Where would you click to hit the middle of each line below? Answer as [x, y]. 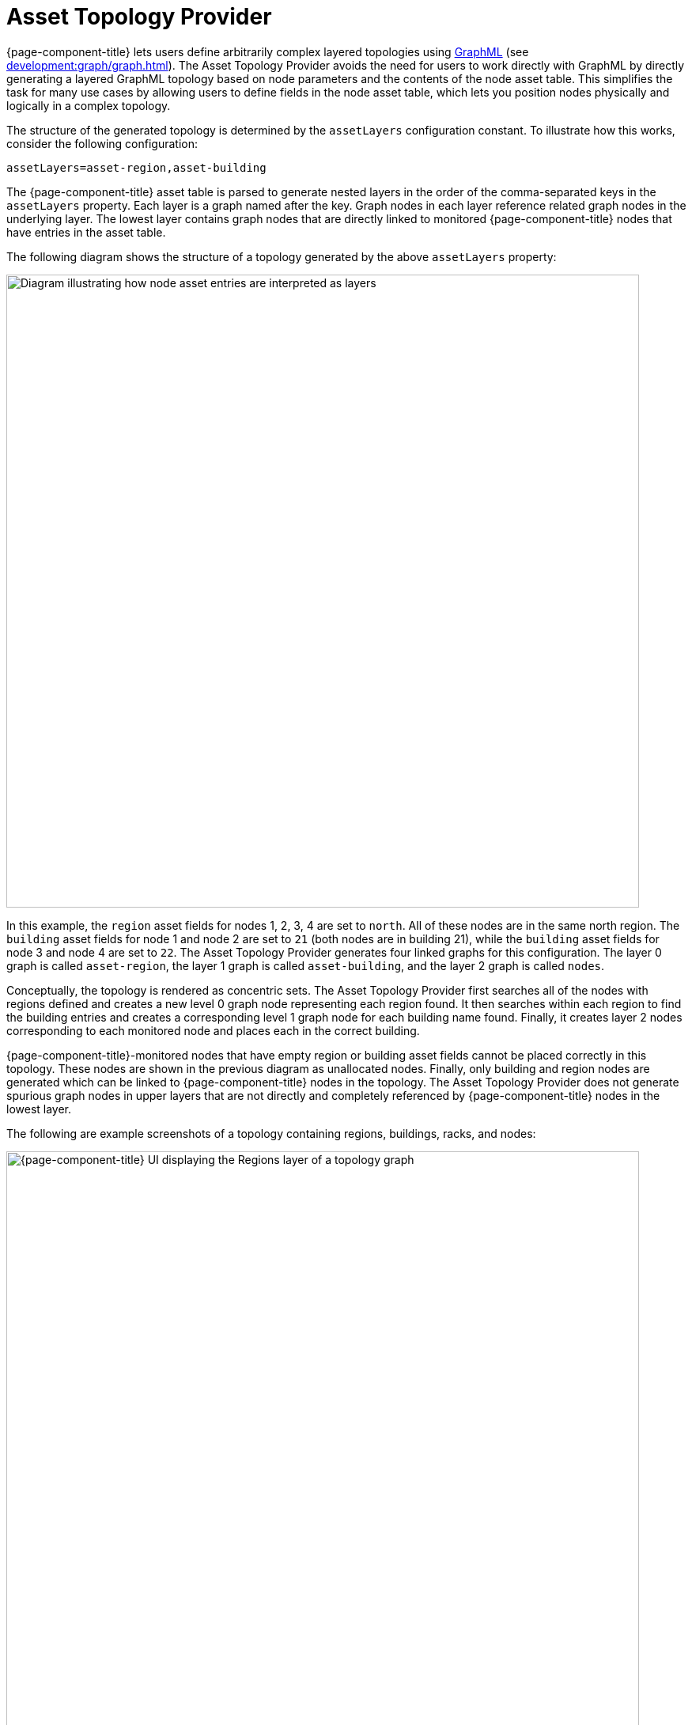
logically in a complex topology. [89, 105]
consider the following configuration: [102, 143]
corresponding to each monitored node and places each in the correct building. [213, 1030]
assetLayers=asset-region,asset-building [136, 167]
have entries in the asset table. [86, 232]
